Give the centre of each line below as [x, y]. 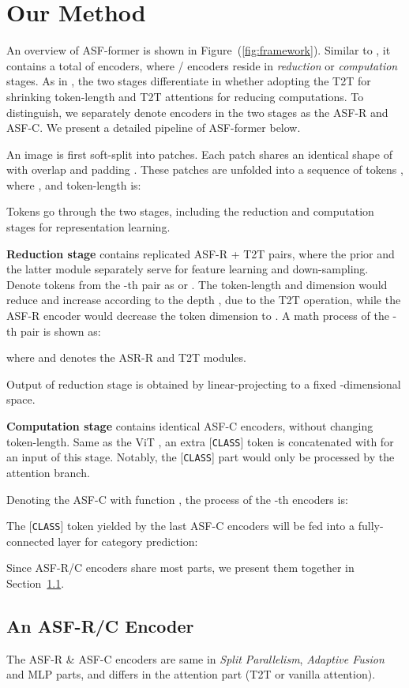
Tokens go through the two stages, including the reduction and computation [190, 211]
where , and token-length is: [74, 184]
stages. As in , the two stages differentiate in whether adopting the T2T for [189, 81]
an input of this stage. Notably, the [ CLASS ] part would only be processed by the [201, 457]
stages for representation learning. [88, 227]
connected [30, 541]
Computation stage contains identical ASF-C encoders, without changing [190, 426]
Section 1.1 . [36, 583]
